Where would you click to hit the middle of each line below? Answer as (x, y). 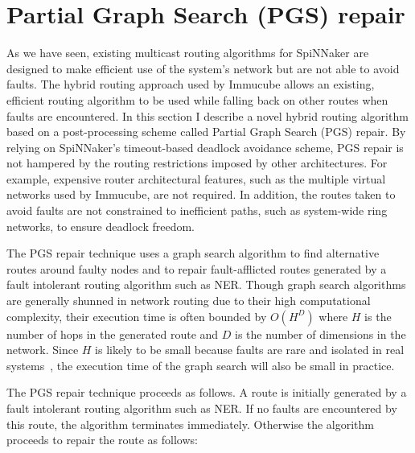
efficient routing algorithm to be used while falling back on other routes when (197, 99)
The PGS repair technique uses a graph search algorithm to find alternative (193, 253)
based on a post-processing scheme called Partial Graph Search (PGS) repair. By (206, 132)
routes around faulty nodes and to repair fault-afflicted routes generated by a (197, 268)
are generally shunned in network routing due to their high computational (189, 301)
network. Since (43, 350)
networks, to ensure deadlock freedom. (101, 226)
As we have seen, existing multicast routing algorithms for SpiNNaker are (188, 53)
